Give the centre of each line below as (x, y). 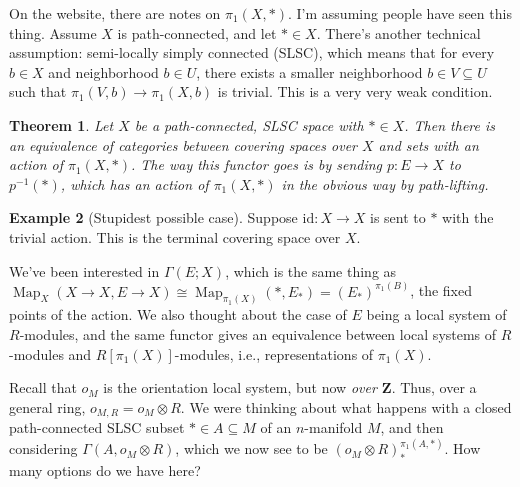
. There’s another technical (398, 32)
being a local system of (436, 314)
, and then (412, 427)
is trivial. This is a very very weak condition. (355, 91)
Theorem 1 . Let (61, 124)
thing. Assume (53, 32)
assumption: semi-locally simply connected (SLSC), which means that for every (252, 52)
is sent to (398, 217)
